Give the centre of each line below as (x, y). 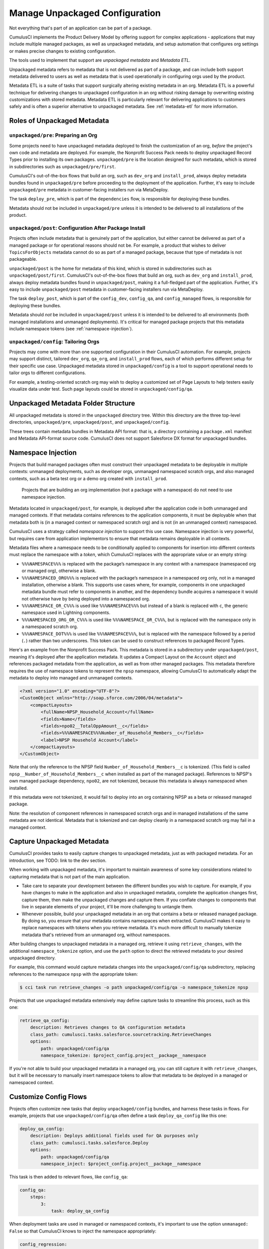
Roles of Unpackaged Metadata (59, 121)
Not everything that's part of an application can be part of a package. (80, 28)
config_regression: (43, 1244)
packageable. (23, 259)
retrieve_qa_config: (45, 1021)
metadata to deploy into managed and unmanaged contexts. (71, 677)
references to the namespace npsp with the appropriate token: (73, 974)
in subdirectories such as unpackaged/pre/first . (63, 166)
